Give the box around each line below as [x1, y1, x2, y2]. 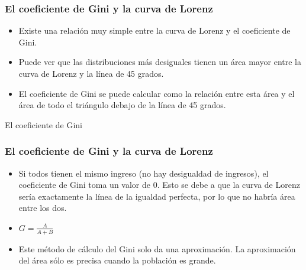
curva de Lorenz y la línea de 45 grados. [18, 67, 164, 79]
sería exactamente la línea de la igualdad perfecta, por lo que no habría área [18, 190, 295, 202]
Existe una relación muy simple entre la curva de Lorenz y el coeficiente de [18, 24, 291, 37]
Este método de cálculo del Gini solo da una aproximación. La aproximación [18, 242, 296, 255]
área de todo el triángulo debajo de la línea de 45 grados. [18, 99, 226, 111]
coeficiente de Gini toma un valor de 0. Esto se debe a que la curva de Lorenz [18, 178, 300, 191]
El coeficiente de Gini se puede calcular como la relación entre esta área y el [18, 87, 295, 99]
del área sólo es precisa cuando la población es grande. [18, 254, 216, 266]
